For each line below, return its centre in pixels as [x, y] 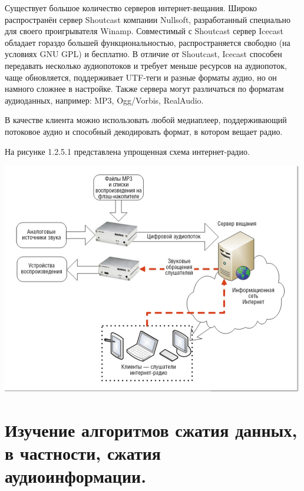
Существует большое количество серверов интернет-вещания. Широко [131, 8]
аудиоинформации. [76, 476]
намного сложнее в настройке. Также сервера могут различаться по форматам [144, 89]
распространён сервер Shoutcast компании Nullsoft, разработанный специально [148, 19]
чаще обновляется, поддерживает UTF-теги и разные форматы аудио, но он [141, 77]
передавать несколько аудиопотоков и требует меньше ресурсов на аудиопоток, [146, 65]
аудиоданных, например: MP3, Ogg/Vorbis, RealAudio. [104, 100]
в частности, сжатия [83, 453]
